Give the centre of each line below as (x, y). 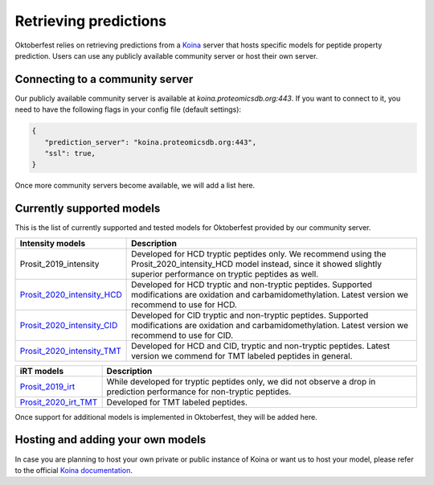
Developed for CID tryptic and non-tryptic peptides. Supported (250, 315)
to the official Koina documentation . (74, 470)
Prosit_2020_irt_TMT (59, 402)
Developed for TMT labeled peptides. (177, 402)
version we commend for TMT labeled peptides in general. (242, 356)
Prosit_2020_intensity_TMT (71, 351)
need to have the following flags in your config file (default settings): (128, 109)
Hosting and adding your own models (111, 440)
